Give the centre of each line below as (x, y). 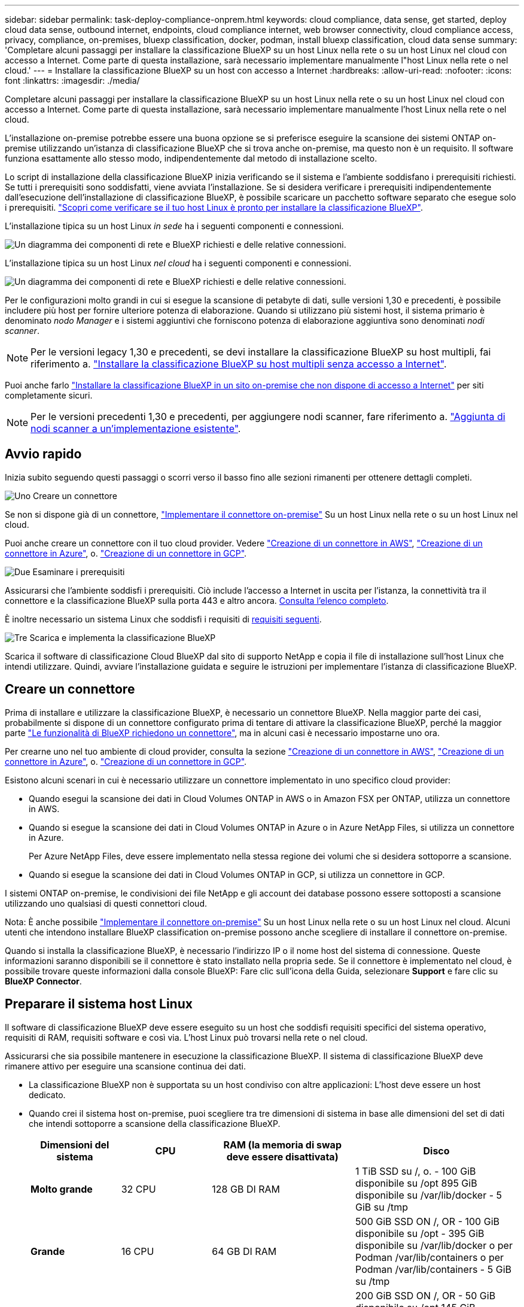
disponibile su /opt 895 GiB (416, 1183)
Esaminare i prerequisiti (79, 572)
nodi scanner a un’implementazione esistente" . (136, 428)
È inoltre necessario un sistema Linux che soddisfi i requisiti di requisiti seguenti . (163, 619)
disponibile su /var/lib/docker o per (434, 1245)
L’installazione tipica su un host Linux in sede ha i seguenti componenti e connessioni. (174, 226)
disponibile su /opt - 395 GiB (420, 1233)
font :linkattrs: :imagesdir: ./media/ (72, 80)
